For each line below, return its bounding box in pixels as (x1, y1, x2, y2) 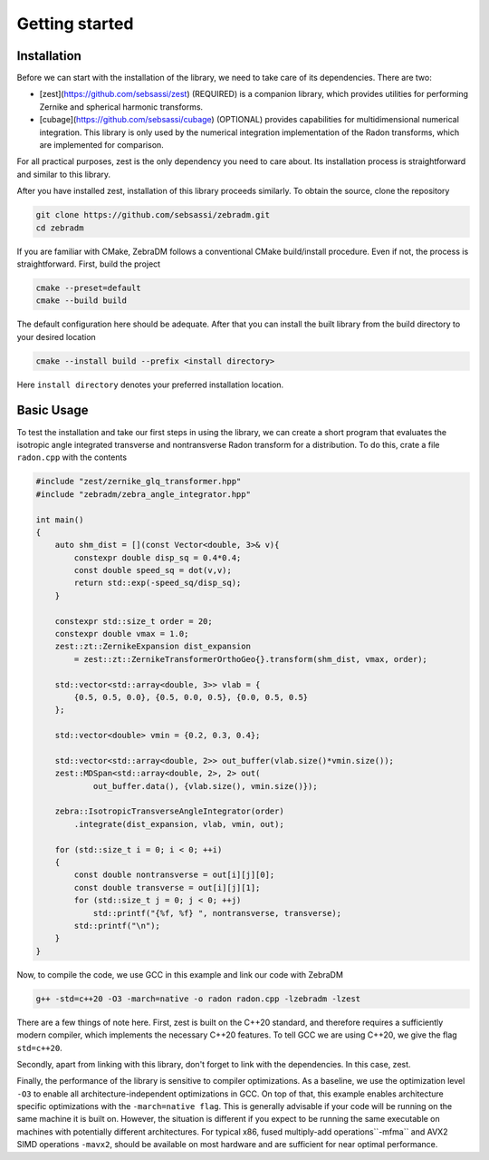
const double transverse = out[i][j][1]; (73, 882, 261, 892)
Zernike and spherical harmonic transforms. (39, 101, 204, 112)
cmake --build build (35, 296, 127, 306)
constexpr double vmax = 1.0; (54, 629, 189, 639)
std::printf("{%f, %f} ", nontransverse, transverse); (92, 908, 342, 918)
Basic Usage (16, 403, 89, 418)
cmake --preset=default (35, 282, 142, 293)
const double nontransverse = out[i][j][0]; (73, 870, 275, 880)
